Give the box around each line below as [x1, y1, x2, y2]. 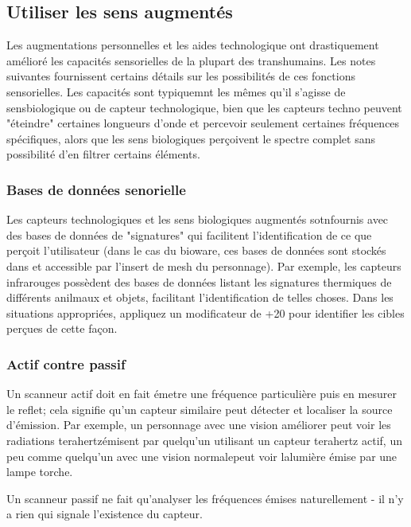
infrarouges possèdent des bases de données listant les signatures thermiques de [6, 273, 392, 290]
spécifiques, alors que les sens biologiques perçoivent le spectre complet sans [6, 130, 375, 146]
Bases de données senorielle [6, 179, 186, 199]
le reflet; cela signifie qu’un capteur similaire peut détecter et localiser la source [6, 400, 393, 417]
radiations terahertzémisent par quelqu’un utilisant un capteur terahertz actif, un [6, 431, 402, 448]
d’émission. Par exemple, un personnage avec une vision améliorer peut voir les [6, 416, 391, 433]
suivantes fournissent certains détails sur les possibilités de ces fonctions [6, 68, 355, 84]
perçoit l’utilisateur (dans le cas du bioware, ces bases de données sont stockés [6, 242, 386, 259]
